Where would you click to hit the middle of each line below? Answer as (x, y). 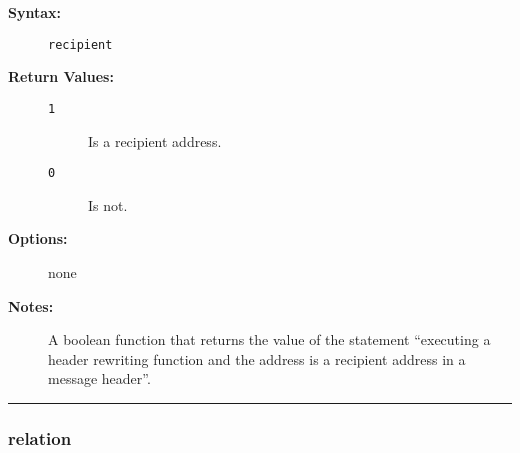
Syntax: (34, 12)
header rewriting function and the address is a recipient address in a (257, 358)
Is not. (108, 204)
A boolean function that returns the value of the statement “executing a (269, 339)
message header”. (99, 378)
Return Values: (61, 76)
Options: (38, 238)
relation (40, 437)
